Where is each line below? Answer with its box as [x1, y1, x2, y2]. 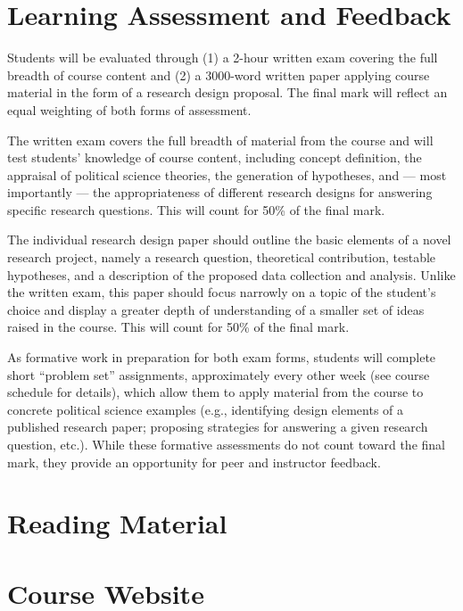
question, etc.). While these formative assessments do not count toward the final [7, 435, 445, 453]
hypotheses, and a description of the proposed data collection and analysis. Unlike [7, 265, 456, 284]
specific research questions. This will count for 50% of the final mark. [7, 200, 385, 219]
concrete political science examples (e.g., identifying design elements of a [7, 400, 404, 418]
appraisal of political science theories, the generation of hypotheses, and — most [7, 165, 447, 184]
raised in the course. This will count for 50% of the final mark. [7, 318, 350, 336]
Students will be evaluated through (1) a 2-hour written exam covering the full [7, 48, 438, 67]
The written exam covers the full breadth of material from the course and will [7, 130, 434, 149]
